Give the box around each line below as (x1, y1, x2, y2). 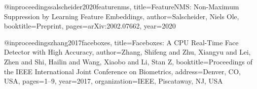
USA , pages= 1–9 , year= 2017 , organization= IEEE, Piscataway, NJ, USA (4, 76, 223, 86)
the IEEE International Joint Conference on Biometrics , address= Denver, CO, (4, 66, 241, 76)
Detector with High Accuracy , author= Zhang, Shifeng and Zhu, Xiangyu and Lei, (4, 47, 251, 57)
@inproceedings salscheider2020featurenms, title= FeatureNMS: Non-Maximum (4, 1, 239, 11)
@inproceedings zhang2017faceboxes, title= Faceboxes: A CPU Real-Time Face (4, 37, 239, 47)
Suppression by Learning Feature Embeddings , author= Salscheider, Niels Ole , (4, 11, 239, 21)
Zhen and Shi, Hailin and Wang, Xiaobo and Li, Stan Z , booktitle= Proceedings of (4, 56, 253, 66)
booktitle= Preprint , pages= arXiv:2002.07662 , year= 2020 (4, 21, 176, 31)
